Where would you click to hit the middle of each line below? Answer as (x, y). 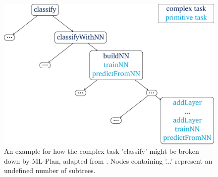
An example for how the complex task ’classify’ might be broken (102, 151)
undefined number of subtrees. (50, 170)
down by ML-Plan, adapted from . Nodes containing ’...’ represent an (108, 160)
